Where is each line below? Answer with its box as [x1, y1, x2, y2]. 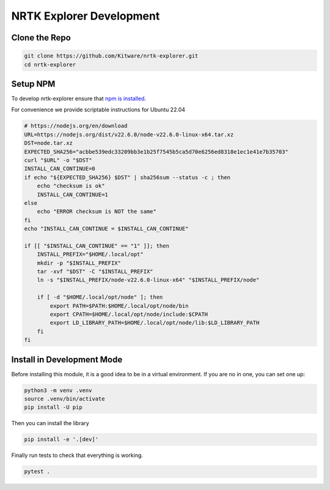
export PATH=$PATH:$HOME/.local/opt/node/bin [50, 302, 189, 309]
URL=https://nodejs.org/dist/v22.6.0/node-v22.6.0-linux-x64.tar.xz [24, 131, 234, 138]
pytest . [24, 468, 51, 475]
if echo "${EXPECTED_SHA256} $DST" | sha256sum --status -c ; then [24, 174, 231, 180]
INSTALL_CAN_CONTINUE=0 [24, 165, 96, 173]
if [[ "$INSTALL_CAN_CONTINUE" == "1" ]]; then [24, 242, 169, 249]
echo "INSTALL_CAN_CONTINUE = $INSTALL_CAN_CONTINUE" [24, 225, 189, 232]
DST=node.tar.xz [24, 139, 73, 147]
